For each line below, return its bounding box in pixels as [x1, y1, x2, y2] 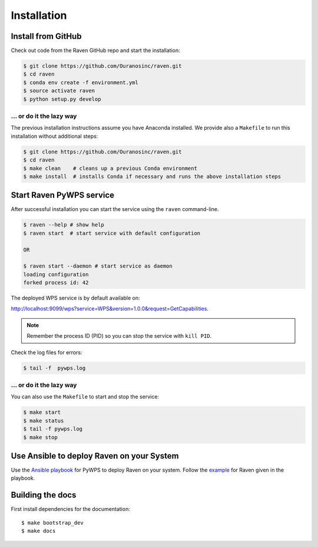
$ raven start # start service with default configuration [23, 230, 201, 236]
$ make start [23, 409, 61, 416]
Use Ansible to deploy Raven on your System [11, 451, 179, 461]
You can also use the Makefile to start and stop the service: [11, 393, 159, 400]
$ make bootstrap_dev [21, 519, 84, 526]
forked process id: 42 [23, 279, 89, 286]
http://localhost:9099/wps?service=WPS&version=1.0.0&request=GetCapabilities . [11, 305, 209, 312]
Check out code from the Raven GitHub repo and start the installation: [11, 47, 180, 54]
